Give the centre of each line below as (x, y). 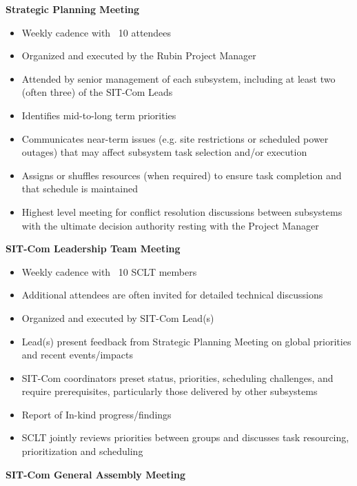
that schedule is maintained (80, 189)
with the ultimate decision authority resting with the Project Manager (170, 225)
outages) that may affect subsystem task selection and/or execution (164, 152)
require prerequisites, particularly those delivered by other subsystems (170, 391)
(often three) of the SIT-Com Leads (97, 92)
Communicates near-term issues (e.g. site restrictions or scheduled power (175, 138)
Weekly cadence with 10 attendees (96, 32)
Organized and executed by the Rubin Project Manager (139, 55)
